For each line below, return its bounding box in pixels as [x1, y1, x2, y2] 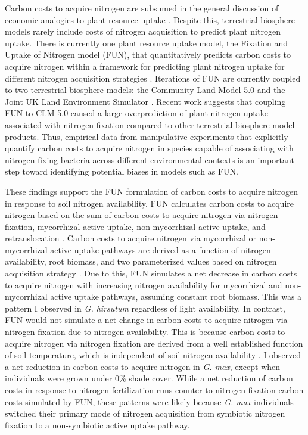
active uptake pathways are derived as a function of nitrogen [50, 243, 271, 256]
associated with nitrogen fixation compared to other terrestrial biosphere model [5, 118, 295, 130]
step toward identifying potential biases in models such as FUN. [5, 165, 238, 178]
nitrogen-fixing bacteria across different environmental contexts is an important [5, 153, 294, 166]
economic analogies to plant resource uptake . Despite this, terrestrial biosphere [5, 13, 295, 26]
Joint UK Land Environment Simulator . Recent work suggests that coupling [5, 95, 286, 107]
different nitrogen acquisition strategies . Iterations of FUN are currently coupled [5, 72, 301, 84]
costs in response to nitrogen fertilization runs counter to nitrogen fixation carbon [5, 384, 304, 396]
